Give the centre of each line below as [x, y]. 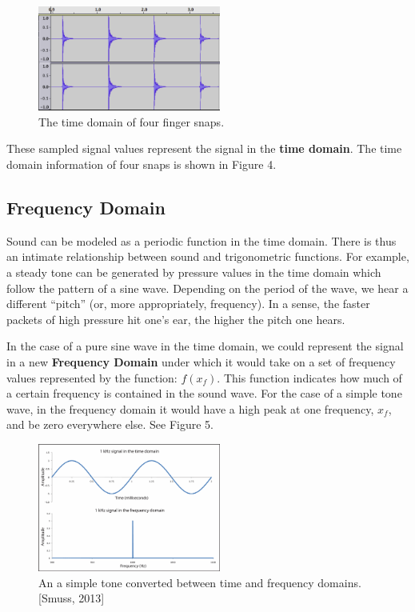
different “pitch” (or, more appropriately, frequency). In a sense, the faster [188, 304]
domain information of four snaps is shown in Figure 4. [142, 164]
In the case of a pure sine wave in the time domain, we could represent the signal [205, 346]
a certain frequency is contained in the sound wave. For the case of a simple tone [204, 393]
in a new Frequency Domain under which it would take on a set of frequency [201, 362]
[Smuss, [57, 598]
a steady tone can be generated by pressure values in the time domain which [194, 272]
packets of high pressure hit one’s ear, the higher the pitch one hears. [176, 319]
